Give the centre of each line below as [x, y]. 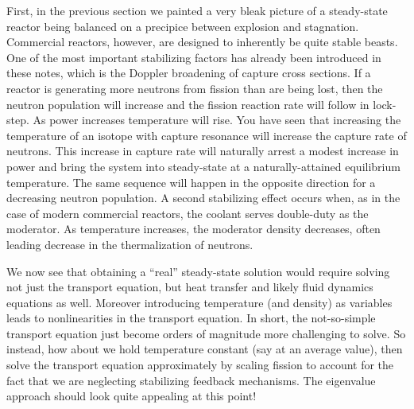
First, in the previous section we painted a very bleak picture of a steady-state [197, 10]
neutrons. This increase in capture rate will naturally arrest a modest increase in [203, 151]
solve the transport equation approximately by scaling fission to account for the [200, 365]
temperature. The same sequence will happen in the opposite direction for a [191, 182]
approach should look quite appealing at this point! [132, 396]
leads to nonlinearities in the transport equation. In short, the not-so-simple [191, 318]
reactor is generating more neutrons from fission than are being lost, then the [195, 88]
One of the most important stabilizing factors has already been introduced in [194, 57]
